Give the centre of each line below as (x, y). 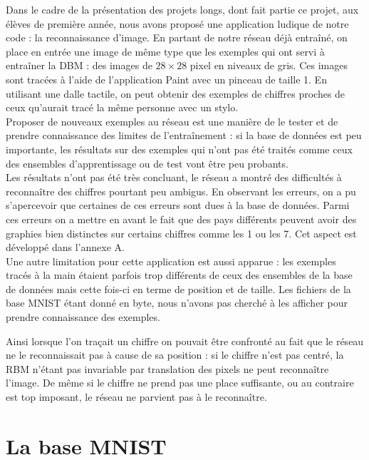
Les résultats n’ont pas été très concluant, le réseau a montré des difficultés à (174, 177)
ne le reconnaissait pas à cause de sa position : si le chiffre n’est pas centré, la (175, 355)
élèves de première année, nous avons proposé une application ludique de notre (177, 23)
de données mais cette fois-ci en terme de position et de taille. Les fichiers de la (178, 288)
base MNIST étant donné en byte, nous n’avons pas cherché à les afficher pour (177, 303)
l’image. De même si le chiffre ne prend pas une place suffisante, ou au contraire (180, 383)
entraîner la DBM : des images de (79, 65)
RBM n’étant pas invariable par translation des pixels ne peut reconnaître (167, 368)
